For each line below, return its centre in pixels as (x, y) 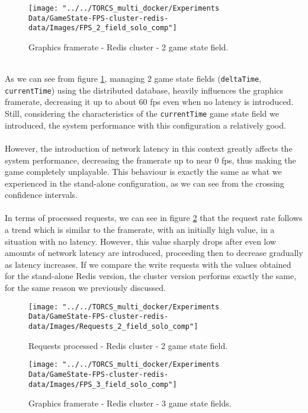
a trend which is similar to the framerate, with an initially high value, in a (140, 230)
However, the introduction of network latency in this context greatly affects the (149, 148)
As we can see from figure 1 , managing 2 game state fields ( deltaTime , (133, 79)
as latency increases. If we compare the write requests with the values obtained (148, 264)
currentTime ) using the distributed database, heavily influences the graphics (144, 90)
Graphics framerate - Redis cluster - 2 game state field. (129, 47)
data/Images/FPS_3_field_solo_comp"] (103, 384)
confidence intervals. (41, 195)
